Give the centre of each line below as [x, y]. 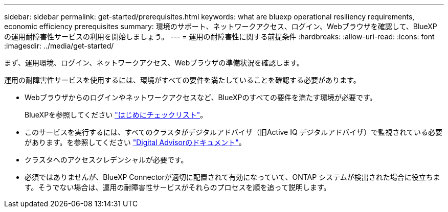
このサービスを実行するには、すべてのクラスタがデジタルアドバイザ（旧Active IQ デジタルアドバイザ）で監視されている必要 [233, 132]
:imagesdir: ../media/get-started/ [59, 46]
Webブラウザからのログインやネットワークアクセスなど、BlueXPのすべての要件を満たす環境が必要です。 [201, 97]
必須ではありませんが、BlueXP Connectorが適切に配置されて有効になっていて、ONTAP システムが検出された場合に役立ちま [232, 177]
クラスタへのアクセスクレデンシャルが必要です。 [106, 160]
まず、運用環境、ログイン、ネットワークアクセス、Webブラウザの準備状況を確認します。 [154, 63]
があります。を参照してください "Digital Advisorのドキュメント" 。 [135, 142]
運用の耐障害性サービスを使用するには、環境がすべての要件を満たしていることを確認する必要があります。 [182, 80]
